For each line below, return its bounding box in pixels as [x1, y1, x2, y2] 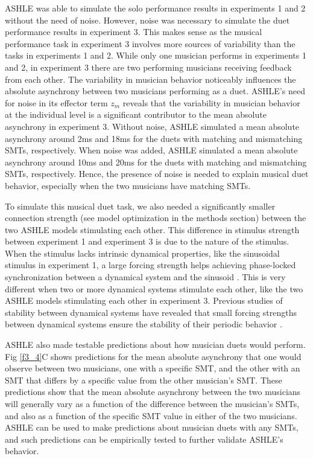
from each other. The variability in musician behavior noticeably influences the [5, 72, 296, 85]
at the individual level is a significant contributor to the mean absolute [5, 108, 267, 121]
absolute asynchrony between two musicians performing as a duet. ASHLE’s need [5, 85, 305, 97]
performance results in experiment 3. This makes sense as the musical [5, 25, 262, 38]
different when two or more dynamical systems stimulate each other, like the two [5, 282, 303, 295]
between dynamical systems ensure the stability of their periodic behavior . [5, 318, 282, 330]
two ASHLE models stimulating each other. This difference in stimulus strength [5, 223, 300, 236]
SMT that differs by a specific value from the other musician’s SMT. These [5, 373, 282, 386]
